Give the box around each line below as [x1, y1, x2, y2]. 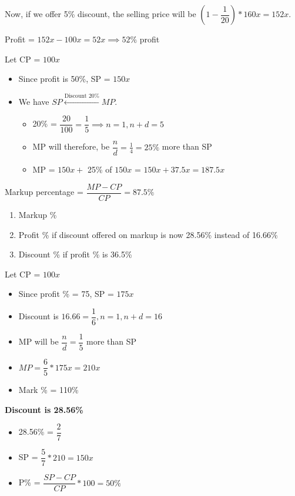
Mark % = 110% [18, 383, 79, 396]
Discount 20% [64, 92, 99, 99]
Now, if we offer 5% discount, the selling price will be [5, 8, 196, 19]
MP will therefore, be [32, 140, 110, 153]
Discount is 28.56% [5, 403, 83, 415]
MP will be [18, 335, 59, 348]
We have [18, 95, 49, 107]
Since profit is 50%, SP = [18, 72, 110, 85]
